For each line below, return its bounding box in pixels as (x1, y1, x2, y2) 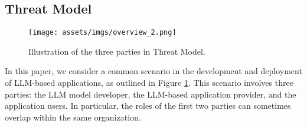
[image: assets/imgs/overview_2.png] (28, 28, 177, 37)
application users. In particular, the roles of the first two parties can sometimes (5, 99, 291, 112)
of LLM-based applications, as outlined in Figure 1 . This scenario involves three (5, 76, 293, 89)
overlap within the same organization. (5, 111, 141, 123)
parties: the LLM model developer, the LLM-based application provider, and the (5, 88, 296, 100)
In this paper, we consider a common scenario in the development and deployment (5, 65, 302, 77)
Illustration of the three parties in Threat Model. (28, 45, 205, 57)
